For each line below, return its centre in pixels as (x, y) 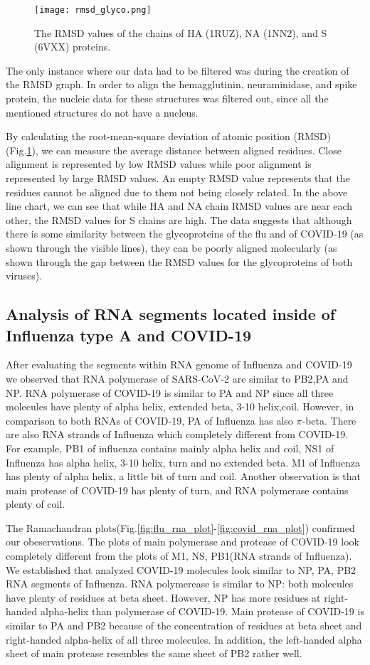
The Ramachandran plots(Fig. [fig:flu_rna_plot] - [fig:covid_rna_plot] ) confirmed (180, 527)
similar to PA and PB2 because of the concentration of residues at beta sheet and (184, 626)
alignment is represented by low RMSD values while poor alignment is (159, 164)
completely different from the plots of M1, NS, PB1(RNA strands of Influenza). (179, 556)
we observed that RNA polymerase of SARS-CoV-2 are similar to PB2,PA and (177, 378)
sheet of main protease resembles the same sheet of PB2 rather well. (154, 653)
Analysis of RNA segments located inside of (171, 314)
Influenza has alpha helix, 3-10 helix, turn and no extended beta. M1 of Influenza (183, 462)
